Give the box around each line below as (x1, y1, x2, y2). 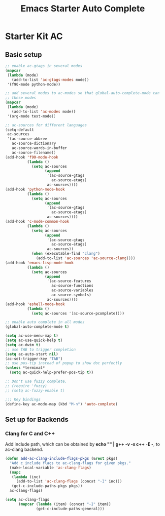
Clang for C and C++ (5, 430, 55, 437)
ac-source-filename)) (11, 150, 56, 155)
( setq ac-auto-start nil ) (5, 352, 58, 357)
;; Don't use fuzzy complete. (5, 379, 67, 384)
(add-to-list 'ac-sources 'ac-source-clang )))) (36, 256, 135, 261)
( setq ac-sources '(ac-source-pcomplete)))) (31, 311, 125, 316)
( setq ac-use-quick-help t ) (5, 338, 63, 343)
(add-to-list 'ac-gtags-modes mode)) (11, 77, 90, 82)
